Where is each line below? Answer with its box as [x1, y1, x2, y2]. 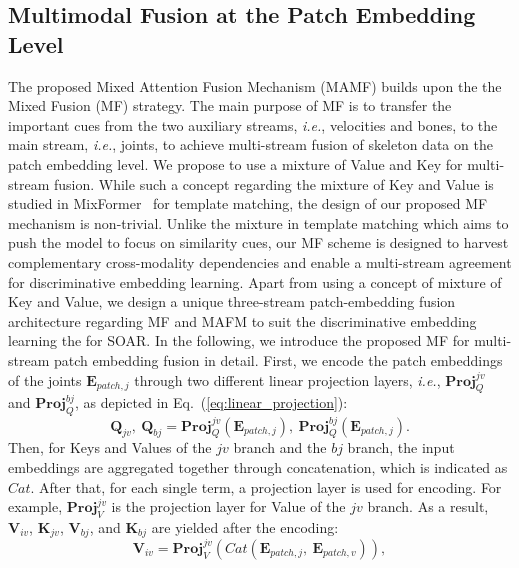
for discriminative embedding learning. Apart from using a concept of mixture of [8, 271, 502, 292]
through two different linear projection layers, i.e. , [134, 369, 441, 390]
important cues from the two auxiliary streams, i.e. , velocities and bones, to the [8, 114, 498, 135]
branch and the [233, 437, 327, 458]
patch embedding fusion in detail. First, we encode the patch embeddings [53, 349, 503, 370]
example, [8, 496, 63, 517]
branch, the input [347, 437, 455, 458]
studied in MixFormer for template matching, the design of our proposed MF [8, 193, 488, 214]
